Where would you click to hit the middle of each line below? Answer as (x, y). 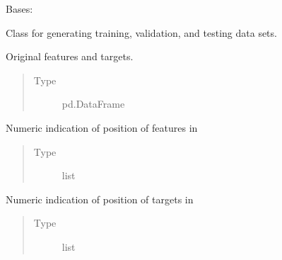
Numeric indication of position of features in (102, 127)
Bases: (19, 9)
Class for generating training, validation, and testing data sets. (141, 32)
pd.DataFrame (93, 104)
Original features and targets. (70, 56)
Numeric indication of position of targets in (100, 199)
